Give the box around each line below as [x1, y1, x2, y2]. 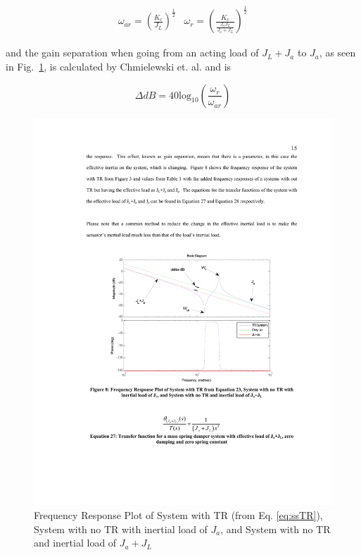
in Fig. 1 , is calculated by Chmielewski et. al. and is [6, 59, 232, 73]
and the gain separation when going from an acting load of [6, 45, 259, 60]
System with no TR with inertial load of [34, 521, 208, 536]
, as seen [319, 45, 356, 60]
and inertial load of [34, 535, 117, 550]
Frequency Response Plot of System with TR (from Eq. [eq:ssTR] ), [34, 508, 323, 523]
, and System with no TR [220, 521, 331, 536]
